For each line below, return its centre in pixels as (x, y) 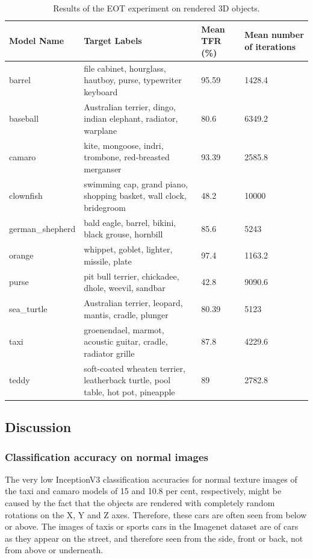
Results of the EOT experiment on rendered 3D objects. (156, 8)
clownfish (26, 196)
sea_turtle (28, 308)
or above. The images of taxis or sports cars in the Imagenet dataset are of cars (152, 526)
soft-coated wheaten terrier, (135, 368)
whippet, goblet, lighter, (128, 249)
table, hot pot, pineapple (129, 391)
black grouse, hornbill (123, 234)
